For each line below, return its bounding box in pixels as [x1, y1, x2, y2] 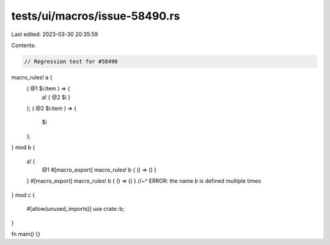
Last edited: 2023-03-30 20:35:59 [11, 31, 98, 38]
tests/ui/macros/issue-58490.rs [11, 9, 180, 23]
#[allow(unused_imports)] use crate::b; [26, 205, 125, 213]
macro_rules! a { [11, 73, 53, 81]
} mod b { [11, 144, 35, 151]
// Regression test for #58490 [24, 58, 119, 65]
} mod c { [11, 191, 35, 199]
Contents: [11, 42, 36, 49]
